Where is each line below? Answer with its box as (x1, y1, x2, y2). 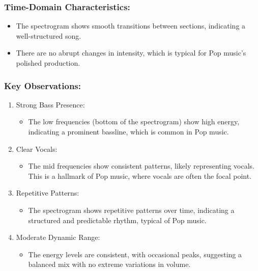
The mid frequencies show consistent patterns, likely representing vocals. (28, 160, 254, 171)
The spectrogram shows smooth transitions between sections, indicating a (16, 20, 246, 31)
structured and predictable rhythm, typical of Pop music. (28, 214, 207, 225)
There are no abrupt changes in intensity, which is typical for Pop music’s (16, 47, 246, 58)
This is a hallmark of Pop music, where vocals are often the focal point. (28, 170, 252, 181)
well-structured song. (16, 30, 81, 41)
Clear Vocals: (16, 143, 58, 154)
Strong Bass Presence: (16, 99, 85, 110)
